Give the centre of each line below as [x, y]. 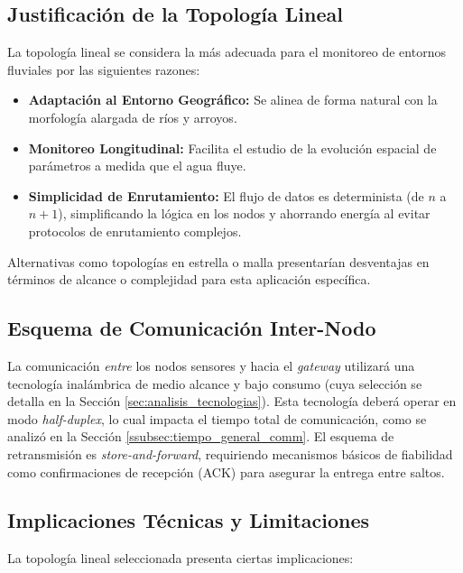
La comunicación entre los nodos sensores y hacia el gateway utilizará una [211, 365]
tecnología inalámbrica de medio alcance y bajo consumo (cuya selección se [215, 383]
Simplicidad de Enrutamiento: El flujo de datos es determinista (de [226, 195]
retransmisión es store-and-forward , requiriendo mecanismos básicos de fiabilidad [230, 453]
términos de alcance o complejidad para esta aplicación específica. [189, 279]
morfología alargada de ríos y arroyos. [133, 117]
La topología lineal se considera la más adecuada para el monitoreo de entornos [227, 52]
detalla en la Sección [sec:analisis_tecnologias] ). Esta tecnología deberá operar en [232, 401]
